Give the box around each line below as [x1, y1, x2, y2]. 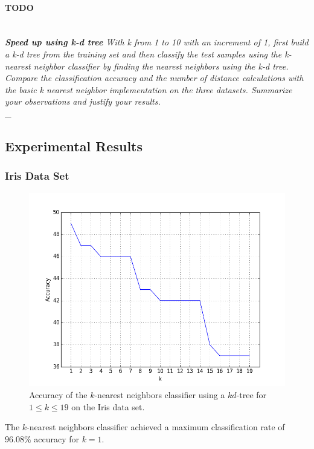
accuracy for [34, 432, 79, 445]
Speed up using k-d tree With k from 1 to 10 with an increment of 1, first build [5, 36, 309, 48]
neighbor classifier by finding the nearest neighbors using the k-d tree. [33, 59, 289, 72]
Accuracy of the [29, 388, 88, 401]
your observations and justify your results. [5, 95, 161, 108]
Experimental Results [5, 136, 143, 155]
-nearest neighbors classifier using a [94, 388, 225, 401]
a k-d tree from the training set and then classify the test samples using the [5, 47, 282, 60]
